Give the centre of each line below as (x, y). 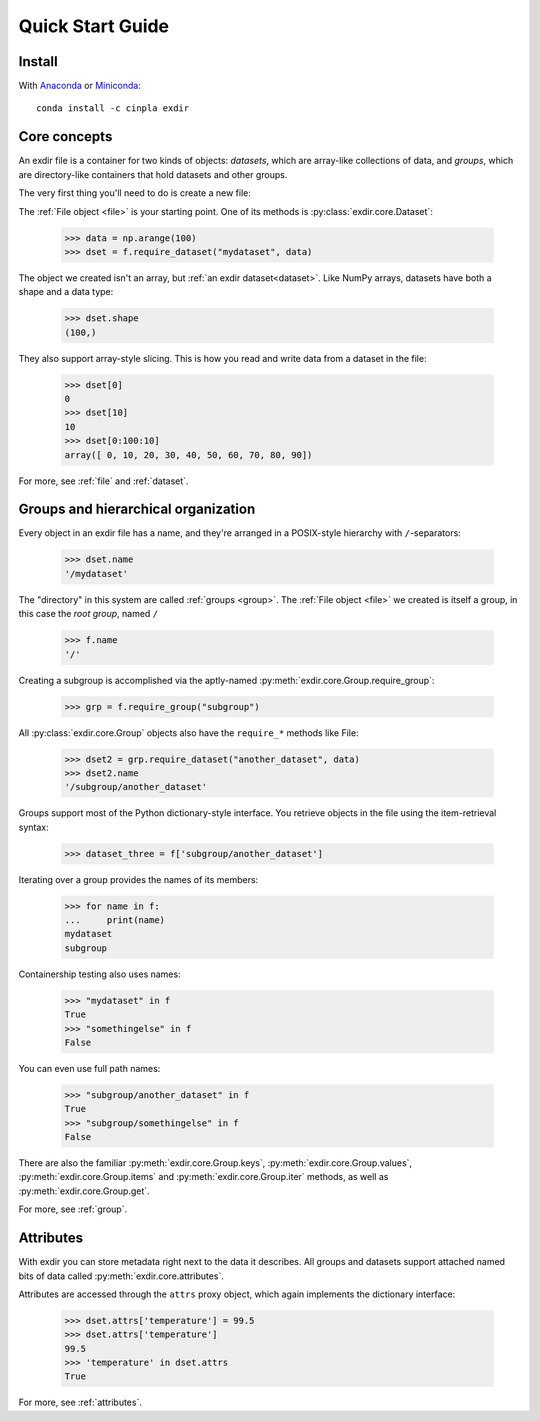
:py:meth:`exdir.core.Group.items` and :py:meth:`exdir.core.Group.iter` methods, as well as (203, 1177)
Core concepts (65, 136)
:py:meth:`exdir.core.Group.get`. (84, 1191)
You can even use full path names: (89, 1068)
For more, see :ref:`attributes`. (80, 1402)
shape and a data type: (66, 292)
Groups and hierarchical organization (137, 509)
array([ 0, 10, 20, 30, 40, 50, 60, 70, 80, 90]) (188, 454)
